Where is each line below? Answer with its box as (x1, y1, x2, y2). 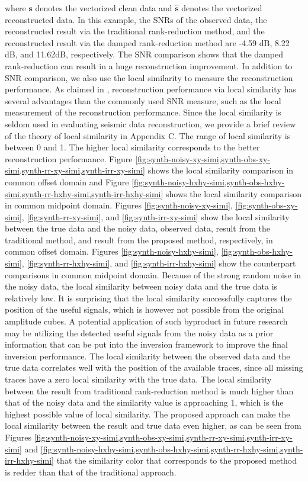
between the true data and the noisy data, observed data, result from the (5, 222, 270, 234)
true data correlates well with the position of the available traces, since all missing (5, 361, 303, 374)
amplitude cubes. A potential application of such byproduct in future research (5, 315, 288, 327)
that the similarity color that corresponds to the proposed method (56, 454, 297, 467)
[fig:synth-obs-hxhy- (221, 245, 293, 258)
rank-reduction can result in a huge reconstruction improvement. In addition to (5, 59, 293, 72)
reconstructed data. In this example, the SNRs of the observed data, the (5, 13, 267, 25)
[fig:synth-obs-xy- (235, 199, 298, 211)
